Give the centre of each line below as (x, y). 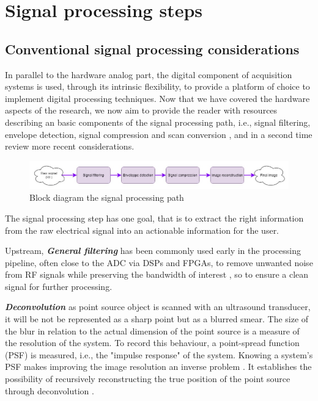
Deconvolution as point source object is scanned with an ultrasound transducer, (158, 307)
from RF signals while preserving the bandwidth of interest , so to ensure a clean (157, 274)
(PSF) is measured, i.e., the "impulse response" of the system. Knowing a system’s (159, 354)
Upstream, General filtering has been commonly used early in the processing (153, 251)
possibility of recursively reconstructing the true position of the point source (148, 379)
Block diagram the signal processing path (107, 197)
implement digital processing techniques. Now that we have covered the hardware (157, 98)
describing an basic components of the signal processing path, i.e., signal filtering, (158, 122)
